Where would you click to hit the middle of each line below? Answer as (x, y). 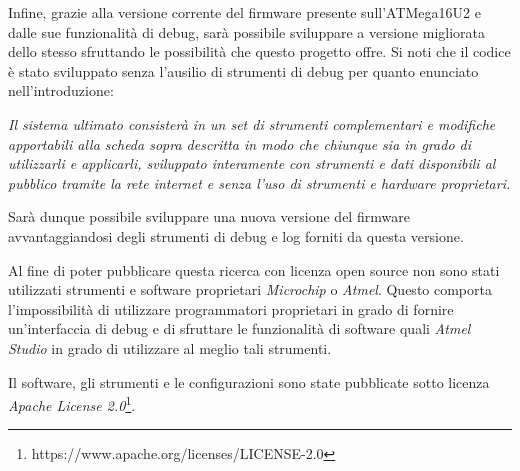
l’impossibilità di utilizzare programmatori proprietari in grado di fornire (231, 308)
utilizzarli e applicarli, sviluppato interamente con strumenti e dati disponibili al (252, 163)
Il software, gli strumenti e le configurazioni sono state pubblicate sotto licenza (249, 381)
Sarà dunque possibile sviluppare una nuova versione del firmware (209, 216)
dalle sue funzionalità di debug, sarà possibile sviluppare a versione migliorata (247, 31)
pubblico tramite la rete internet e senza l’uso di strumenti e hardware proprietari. (259, 182)
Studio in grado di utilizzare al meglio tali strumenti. (170, 347)
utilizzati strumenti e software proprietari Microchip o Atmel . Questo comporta (250, 289)
